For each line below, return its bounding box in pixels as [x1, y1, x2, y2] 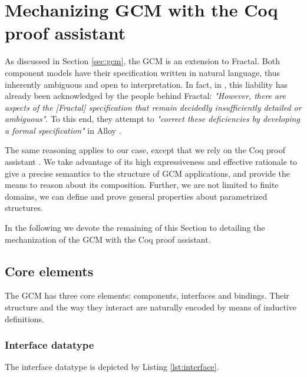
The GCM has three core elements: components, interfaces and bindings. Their [5, 289, 289, 302]
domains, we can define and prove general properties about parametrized [5, 190, 268, 202]
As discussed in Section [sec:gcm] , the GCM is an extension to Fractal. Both [5, 55, 280, 67]
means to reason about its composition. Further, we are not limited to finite [5, 178, 279, 191]
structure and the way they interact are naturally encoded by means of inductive [5, 301, 297, 313]
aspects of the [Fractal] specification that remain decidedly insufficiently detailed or [5, 101, 302, 113]
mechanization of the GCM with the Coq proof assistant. [5, 233, 211, 245]
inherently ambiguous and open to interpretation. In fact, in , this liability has [5, 78, 288, 90]
